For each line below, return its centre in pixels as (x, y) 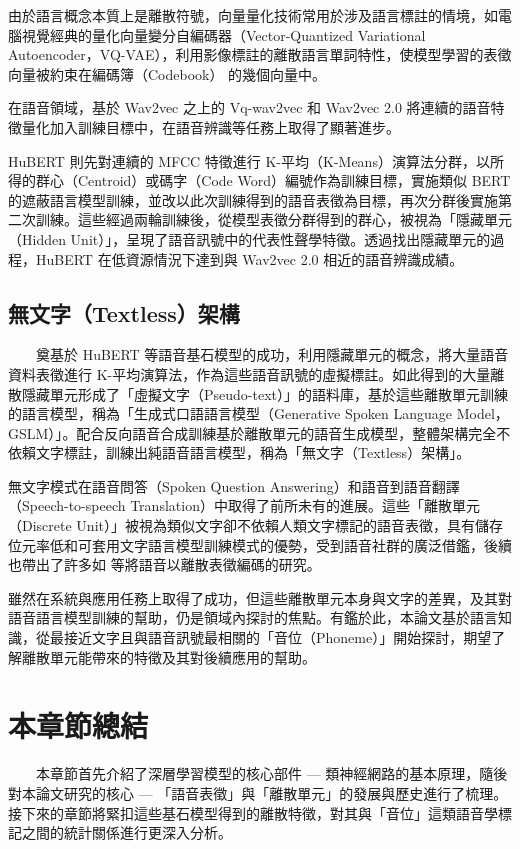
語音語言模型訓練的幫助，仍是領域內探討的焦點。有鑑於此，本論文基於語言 (253, 617)
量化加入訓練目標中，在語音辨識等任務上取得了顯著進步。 (210, 126)
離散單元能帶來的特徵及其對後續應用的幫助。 (168, 656)
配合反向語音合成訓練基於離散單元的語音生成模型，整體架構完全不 (293, 432)
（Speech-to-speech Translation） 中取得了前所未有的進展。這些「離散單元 (244, 505)
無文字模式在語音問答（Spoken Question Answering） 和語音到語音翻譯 (234, 485)
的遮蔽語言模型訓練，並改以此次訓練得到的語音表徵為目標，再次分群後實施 (253, 199)
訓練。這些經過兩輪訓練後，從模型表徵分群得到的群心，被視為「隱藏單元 (273, 219)
